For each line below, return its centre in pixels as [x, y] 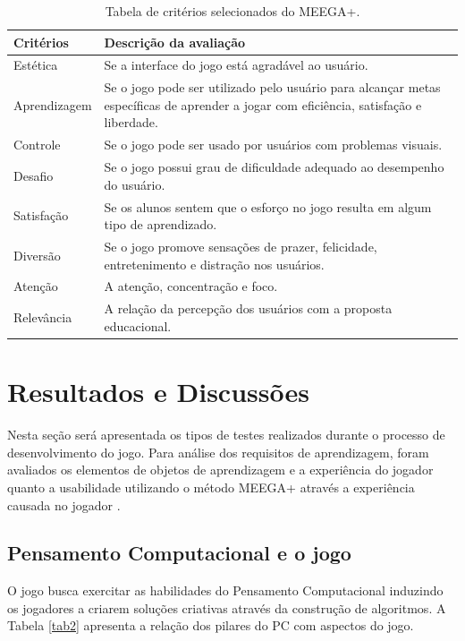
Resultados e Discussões [158, 392]
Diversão [37, 255]
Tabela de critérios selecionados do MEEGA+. [232, 11]
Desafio [34, 175]
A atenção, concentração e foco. [191, 286]
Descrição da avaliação [175, 42]
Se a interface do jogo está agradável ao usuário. [236, 65]
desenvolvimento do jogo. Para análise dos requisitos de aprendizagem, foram [218, 452]
